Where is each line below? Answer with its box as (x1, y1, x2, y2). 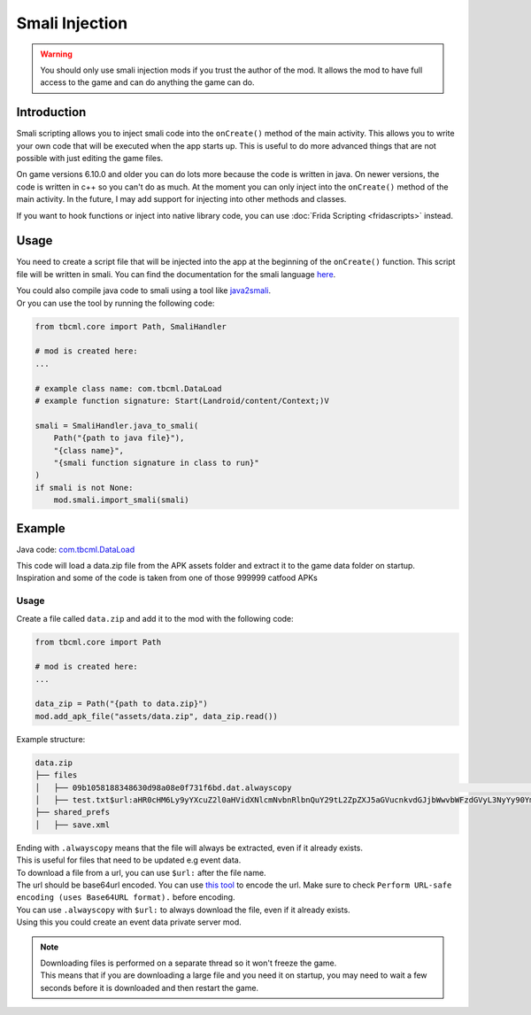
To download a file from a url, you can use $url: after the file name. (16, 867, 266, 878)
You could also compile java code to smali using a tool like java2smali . (16, 285, 272, 296)
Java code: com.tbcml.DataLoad (16, 544, 135, 554)
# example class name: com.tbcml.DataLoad (35, 384, 222, 393)
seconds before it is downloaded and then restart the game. (40, 982, 259, 993)
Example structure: (16, 733, 86, 744)
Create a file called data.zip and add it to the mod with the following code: (16, 613, 294, 624)
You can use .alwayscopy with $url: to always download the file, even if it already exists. (16, 904, 350, 915)
